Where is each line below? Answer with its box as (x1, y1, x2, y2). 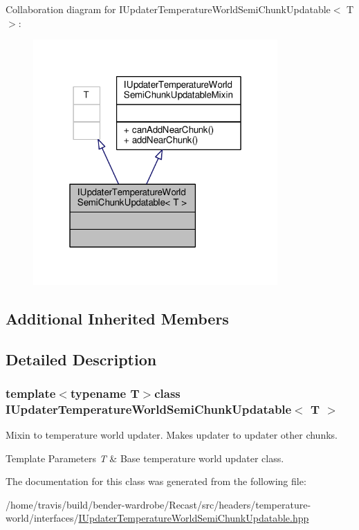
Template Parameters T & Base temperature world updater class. (6, 450, 284, 465)
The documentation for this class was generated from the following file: (6, 474, 306, 488)
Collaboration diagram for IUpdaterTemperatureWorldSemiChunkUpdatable (6, 2, 331, 16)
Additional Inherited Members (6, 307, 229, 329)
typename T (70, 384, 140, 401)
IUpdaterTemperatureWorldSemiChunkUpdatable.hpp (78, 511, 309, 525)
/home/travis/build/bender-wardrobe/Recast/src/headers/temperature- (6, 497, 311, 511)
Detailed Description (6, 348, 157, 369)
